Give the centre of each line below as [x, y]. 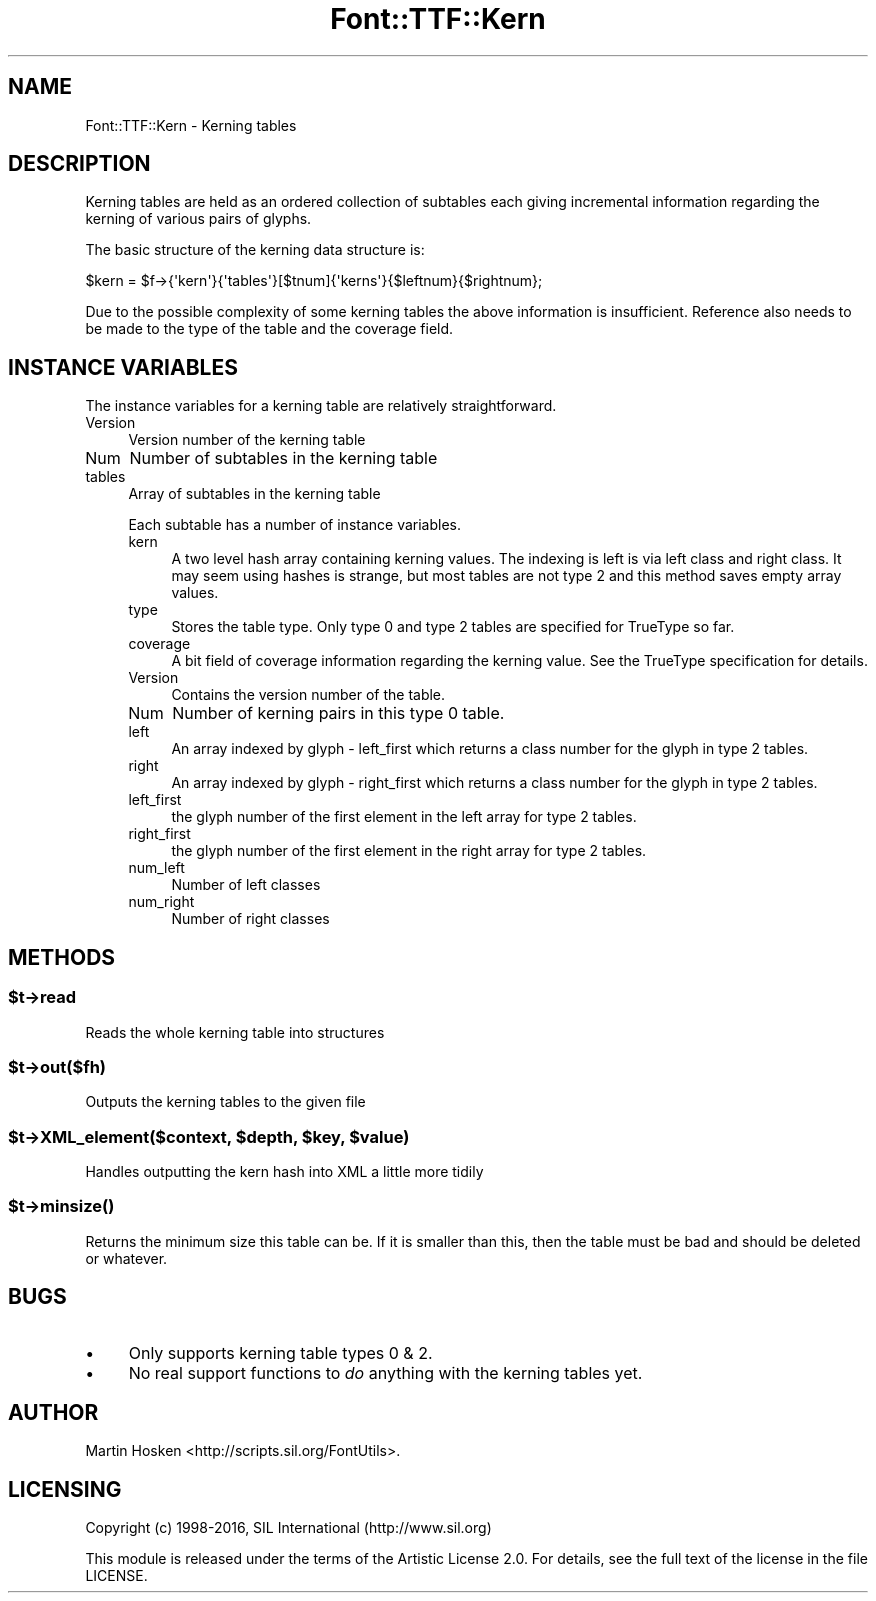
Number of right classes [250, 919]
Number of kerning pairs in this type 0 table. [338, 713]
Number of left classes [246, 885]
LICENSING [65, 1489]
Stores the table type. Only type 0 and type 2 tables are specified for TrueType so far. [453, 627]
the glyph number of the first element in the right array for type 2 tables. [409, 851]
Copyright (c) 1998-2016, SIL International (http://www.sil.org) [288, 1528]
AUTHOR [53, 1413]
